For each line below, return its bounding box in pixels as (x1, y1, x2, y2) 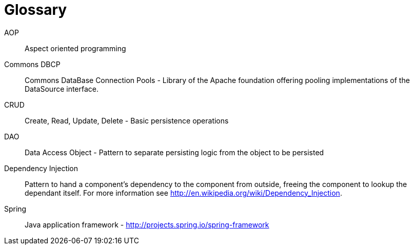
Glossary (4, 1, 67, 18)
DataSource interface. (25, 84, 99, 93)
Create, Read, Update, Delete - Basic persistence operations (25, 116, 229, 125)
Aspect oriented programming (25, 44, 126, 53)
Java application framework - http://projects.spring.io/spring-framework (25, 220, 269, 229)
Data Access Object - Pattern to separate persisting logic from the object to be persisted (25, 148, 324, 157)
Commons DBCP (4, 59, 61, 69)
